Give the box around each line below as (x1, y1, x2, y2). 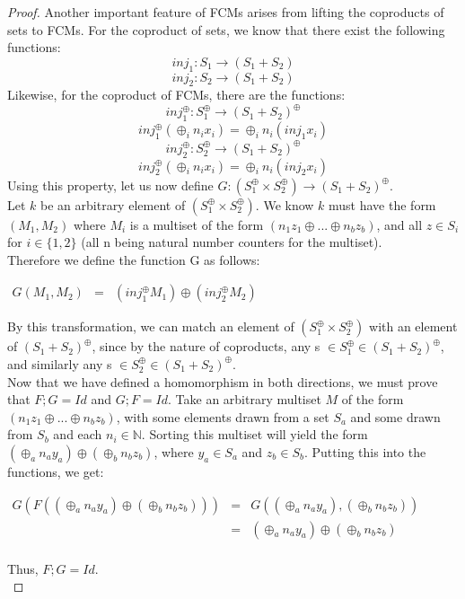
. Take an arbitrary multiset (168, 390, 321, 409)
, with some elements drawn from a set (116, 407, 329, 426)
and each (53, 425, 102, 444)
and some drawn (350, 407, 441, 426)
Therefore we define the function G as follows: (7, 250, 260, 269)
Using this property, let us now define (7, 175, 214, 194)
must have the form (329, 195, 436, 214)
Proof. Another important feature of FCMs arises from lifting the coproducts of (7, 3, 444, 21)
